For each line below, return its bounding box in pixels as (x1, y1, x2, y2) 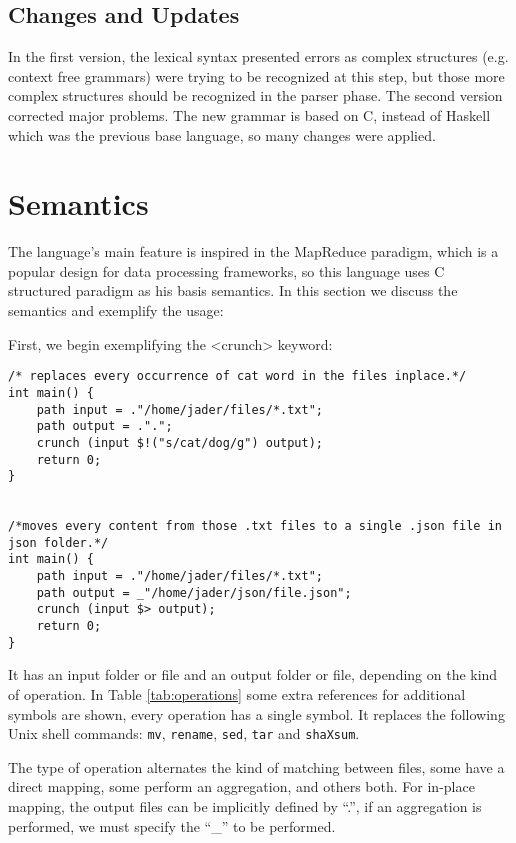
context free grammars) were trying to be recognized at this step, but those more (8, 65, 505, 86)
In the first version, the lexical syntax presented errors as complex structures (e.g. (8, 46, 509, 67)
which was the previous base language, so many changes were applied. (8, 124, 436, 145)
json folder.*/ (8, 535, 109, 550)
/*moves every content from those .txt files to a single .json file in (8, 519, 502, 534)
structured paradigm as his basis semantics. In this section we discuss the (8, 280, 458, 301)
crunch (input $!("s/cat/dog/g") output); (36, 435, 323, 450)
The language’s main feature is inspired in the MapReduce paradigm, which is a (8, 241, 499, 262)
